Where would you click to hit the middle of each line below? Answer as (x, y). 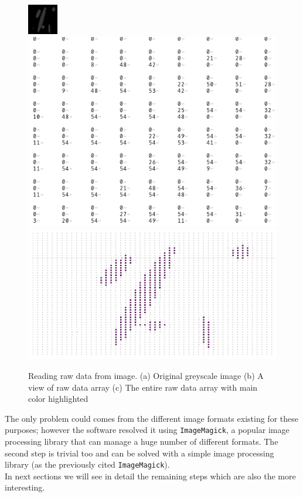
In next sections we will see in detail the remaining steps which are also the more (150, 476)
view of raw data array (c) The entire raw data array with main (143, 387)
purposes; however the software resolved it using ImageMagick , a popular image (147, 430)
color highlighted (58, 399)
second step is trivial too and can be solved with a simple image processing (139, 453)
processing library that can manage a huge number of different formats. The (142, 441)
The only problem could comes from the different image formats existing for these (151, 418)
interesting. (25, 487)
